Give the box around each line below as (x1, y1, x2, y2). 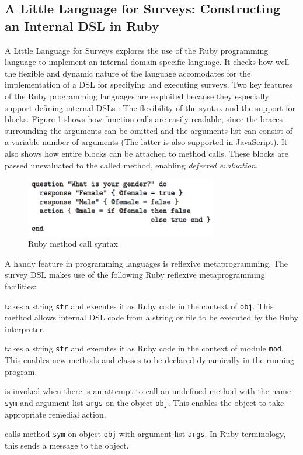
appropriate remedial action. (5, 408, 106, 420)
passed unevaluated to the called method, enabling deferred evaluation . (5, 158, 258, 171)
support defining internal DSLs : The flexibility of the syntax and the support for (5, 101, 295, 113)
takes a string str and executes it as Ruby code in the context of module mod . (5, 342, 284, 354)
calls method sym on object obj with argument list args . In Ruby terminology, (5, 428, 286, 440)
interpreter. (5, 322, 45, 335)
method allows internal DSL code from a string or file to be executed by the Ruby (5, 311, 298, 323)
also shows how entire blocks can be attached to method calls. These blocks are (5, 147, 288, 159)
